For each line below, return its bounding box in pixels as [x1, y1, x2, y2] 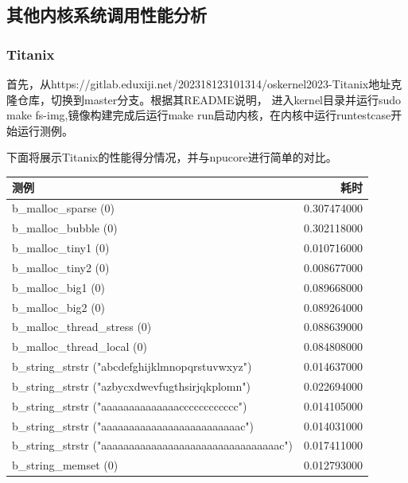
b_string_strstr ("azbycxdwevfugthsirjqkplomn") [12, 377, 251, 394]
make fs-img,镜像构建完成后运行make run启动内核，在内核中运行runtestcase [6, 107, 391, 123]
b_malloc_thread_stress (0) [12, 318, 152, 335]
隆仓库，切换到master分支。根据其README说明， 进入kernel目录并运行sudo [6, 91, 402, 107]
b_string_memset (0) [12, 457, 119, 473]
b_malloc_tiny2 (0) [12, 259, 110, 275]
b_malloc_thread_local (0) [12, 338, 148, 355]
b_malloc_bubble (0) [12, 220, 118, 236]
